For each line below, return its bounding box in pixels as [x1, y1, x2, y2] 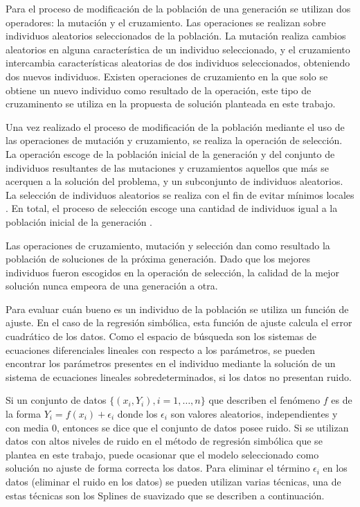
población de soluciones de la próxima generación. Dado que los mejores [6, 251, 311, 266]
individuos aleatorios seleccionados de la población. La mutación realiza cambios [6, 28, 346, 43]
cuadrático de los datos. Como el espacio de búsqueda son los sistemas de [6, 329, 317, 344]
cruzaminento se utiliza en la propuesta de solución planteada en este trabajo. [6, 96, 336, 111]
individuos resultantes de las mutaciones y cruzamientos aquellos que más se [6, 160, 329, 175]
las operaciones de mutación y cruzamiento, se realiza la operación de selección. [6, 133, 343, 148]
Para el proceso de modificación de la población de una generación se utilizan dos [6, 1, 351, 15]
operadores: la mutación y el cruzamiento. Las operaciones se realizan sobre [6, 15, 326, 29]
